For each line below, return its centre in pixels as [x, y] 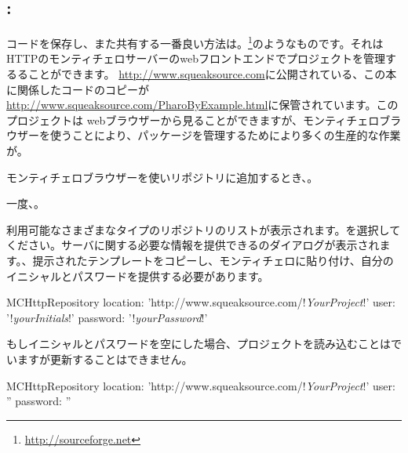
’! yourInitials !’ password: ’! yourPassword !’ [107, 317]
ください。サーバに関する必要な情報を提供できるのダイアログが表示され [193, 245]
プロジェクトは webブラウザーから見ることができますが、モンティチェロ [193, 120]
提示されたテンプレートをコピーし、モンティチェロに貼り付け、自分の [213, 260]
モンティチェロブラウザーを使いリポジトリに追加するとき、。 [162, 177]
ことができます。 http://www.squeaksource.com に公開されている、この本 [212, 74]
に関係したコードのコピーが [78, 89]
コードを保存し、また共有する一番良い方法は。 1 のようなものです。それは [195, 42]
